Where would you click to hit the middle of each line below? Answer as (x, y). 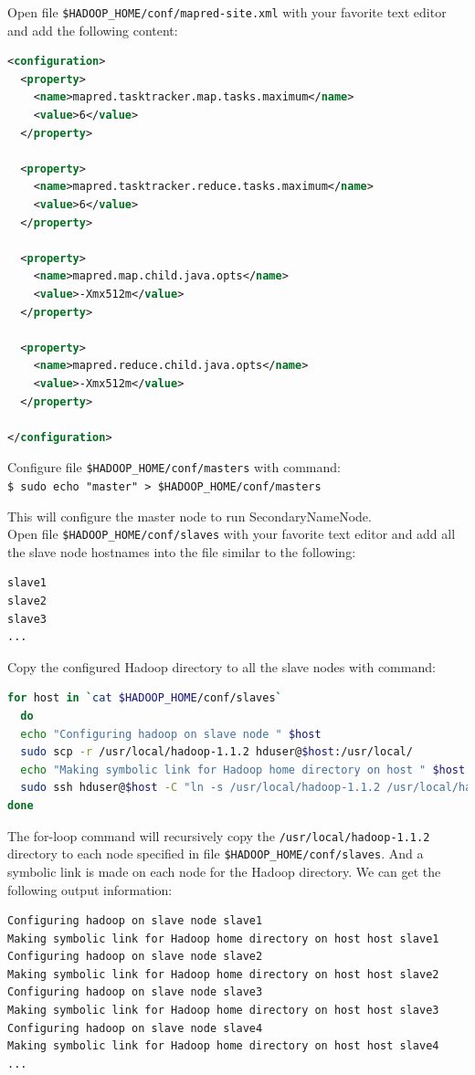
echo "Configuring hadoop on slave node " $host (171, 734)
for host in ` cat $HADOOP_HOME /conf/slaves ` (145, 698)
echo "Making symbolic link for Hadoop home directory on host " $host (243, 769)
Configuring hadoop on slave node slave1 (135, 921)
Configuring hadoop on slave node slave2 (135, 957)
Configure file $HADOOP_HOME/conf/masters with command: (174, 467)
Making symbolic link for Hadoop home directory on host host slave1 (223, 938)
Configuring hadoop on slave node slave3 (135, 992)
